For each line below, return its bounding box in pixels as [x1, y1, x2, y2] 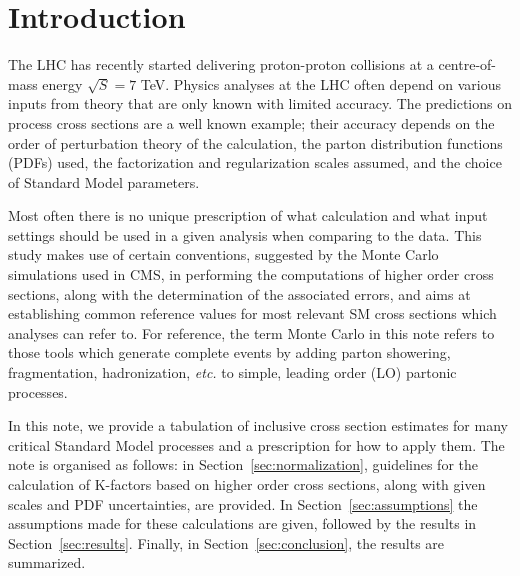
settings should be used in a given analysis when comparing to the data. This [8, 224, 482, 245]
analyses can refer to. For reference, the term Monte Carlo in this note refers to [8, 322, 495, 343]
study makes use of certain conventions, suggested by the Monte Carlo [8, 244, 439, 265]
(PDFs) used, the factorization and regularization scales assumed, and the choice [8, 152, 502, 173]
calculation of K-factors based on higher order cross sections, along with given [8, 474, 486, 494]
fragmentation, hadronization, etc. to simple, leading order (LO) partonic [8, 362, 457, 383]
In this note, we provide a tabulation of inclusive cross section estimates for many [8, 415, 508, 436]
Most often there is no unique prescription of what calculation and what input [8, 205, 488, 226]
